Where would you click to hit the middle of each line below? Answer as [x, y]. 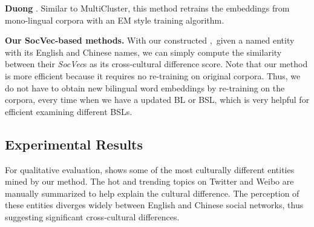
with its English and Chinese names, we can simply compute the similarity [143, 52]
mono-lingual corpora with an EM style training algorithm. [115, 20]
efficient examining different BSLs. [69, 111]
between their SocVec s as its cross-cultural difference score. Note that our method [156, 64]
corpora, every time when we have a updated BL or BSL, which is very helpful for [157, 100]
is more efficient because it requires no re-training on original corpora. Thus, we [153, 75]
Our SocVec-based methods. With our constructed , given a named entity [150, 40]
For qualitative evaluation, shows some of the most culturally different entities [150, 169]
